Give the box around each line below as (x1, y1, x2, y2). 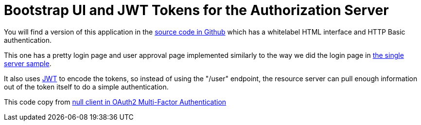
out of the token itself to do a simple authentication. (4, 82, 169, 91)
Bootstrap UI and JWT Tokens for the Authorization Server (4, 2, 389, 18)
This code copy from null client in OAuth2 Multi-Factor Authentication (4, 97, 227, 106)
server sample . (4, 59, 52, 68)
